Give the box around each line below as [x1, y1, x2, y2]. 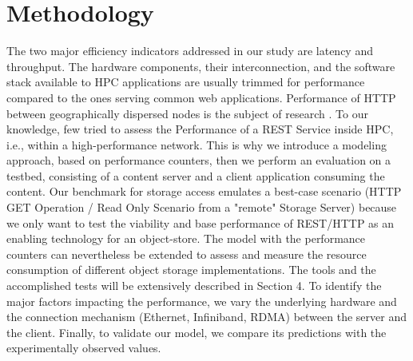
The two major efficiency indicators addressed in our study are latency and [6, 42, 373, 59]
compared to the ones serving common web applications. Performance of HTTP [6, 89, 396, 105]
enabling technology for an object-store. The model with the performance [6, 230, 366, 247]
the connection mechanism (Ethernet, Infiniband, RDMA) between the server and [6, 308, 407, 325]
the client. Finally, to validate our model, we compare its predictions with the [6, 323, 387, 340]
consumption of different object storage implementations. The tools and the [6, 261, 376, 278]
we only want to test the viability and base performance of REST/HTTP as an [6, 214, 395, 231]
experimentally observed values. [6, 339, 161, 356]
